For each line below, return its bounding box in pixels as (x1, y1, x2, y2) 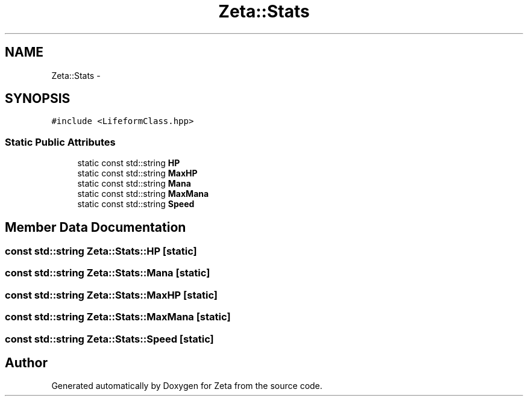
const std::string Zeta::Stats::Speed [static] (5, 332, 214, 345)
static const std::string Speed (77, 199, 195, 210)
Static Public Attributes (5, 135, 116, 148)
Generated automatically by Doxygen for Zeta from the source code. (51, 381, 322, 391)
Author (5, 355, 48, 370)
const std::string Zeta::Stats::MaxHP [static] (5, 288, 218, 301)
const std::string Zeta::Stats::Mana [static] (5, 267, 210, 279)
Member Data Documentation (5, 219, 186, 235)
